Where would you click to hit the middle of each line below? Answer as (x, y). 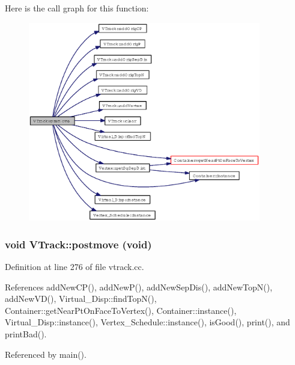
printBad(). (26, 334)
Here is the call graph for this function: (77, 8)
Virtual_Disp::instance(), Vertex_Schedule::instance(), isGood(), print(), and (147, 322)
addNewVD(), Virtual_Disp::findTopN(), (81, 299)
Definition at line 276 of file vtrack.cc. (75, 267)
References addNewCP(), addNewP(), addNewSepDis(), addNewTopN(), (139, 287)
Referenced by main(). (46, 354)
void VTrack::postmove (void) (78, 244)
